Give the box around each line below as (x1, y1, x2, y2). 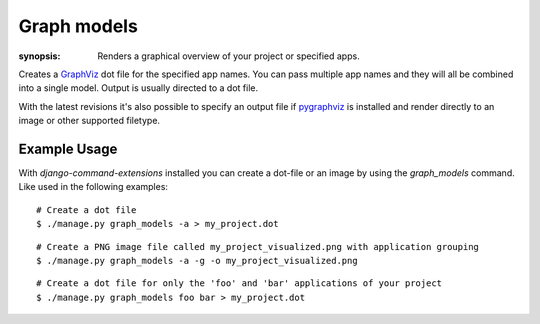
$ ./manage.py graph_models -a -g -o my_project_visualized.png (36, 255, 359, 266)
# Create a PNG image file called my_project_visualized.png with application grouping (36, 241, 480, 252)
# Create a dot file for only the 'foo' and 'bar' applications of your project (36, 278, 443, 289)
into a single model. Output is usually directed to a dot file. (18, 82, 259, 94)
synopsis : (18, 50, 61, 62)
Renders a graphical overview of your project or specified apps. (97, 50, 360, 62)
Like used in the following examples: (18, 181, 169, 193)
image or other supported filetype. (18, 115, 160, 127)
